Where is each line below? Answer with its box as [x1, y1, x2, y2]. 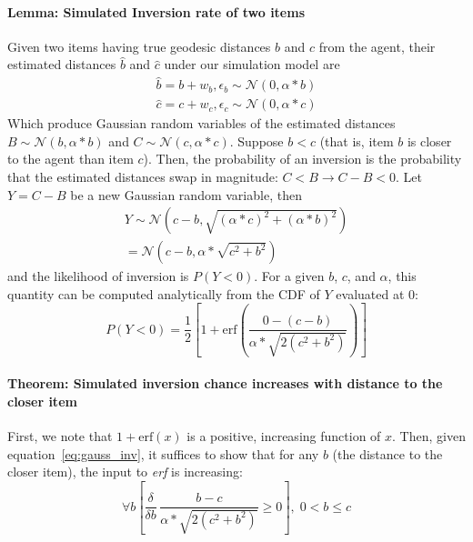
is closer [407, 131, 452, 150]
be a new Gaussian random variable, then [70, 185, 302, 204]
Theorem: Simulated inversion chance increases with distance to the [7, 374, 443, 393]
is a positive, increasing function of [186, 426, 381, 445]
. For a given [254, 266, 325, 286]
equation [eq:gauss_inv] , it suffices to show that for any [7, 444, 319, 463]
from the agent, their [318, 36, 436, 55]
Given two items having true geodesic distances [7, 36, 271, 55]
